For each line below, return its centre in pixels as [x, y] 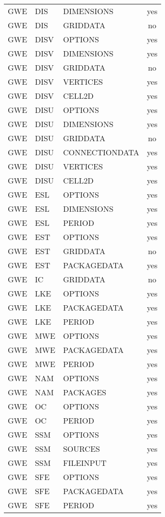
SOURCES [81, 449]
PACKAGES [84, 392]
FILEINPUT [85, 463]
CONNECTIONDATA [101, 152]
